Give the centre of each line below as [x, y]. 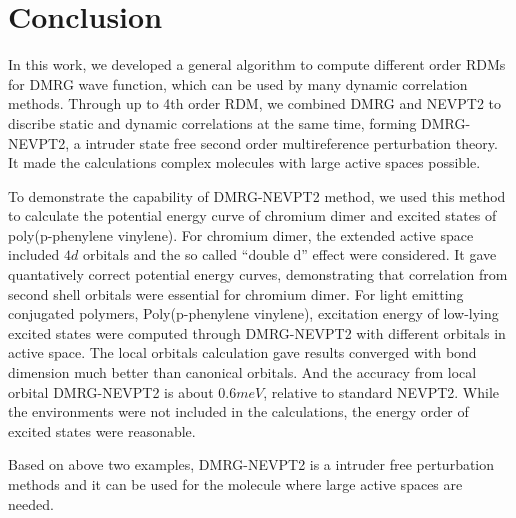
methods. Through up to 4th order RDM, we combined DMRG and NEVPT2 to [255, 103]
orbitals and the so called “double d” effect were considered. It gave [289, 254]
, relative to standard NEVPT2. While [381, 391]
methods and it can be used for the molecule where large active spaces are [235, 484]
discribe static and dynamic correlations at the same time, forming [212, 122]
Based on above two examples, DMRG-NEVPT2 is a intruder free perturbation [251, 464]
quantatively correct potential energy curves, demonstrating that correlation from [258, 274]
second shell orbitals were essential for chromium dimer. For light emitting [236, 293]
